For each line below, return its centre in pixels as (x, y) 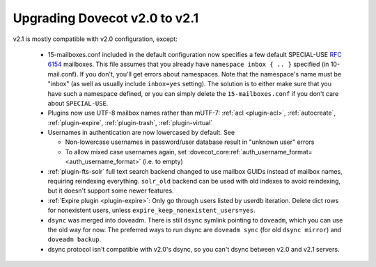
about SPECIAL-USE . (78, 103)
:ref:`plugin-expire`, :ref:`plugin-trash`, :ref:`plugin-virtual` (130, 122)
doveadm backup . (75, 239)
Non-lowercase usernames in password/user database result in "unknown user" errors (190, 142)
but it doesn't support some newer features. (111, 191)
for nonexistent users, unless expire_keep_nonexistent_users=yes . (151, 210)
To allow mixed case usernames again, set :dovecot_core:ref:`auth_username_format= (189, 152)
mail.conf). (63, 74)
